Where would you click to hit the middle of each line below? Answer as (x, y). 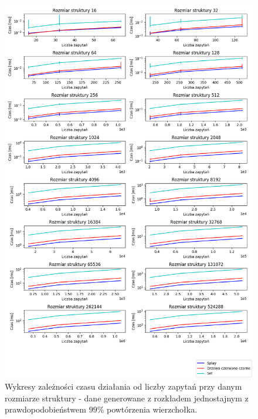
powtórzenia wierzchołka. (152, 409)
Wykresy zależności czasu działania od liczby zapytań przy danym (123, 386)
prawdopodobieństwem (45, 409)
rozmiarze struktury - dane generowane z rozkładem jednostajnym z (127, 398)
